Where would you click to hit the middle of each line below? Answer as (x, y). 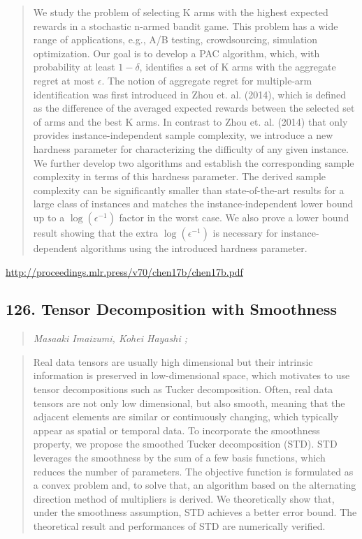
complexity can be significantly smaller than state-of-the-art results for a (189, 190)
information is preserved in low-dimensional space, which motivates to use (191, 375)
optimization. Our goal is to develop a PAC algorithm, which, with (176, 53)
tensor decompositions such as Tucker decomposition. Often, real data (183, 389)
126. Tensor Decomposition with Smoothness (172, 309)
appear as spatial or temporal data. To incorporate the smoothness (176, 430)
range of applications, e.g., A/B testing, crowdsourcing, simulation (175, 39)
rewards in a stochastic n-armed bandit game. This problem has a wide (186, 25)
